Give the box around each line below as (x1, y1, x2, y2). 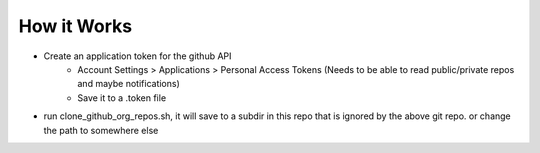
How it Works (18, 15, 133, 37)
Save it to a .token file (77, 91, 167, 104)
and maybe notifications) (77, 78, 180, 90)
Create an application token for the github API (43, 50, 232, 62)
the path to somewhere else (43, 124, 159, 136)
